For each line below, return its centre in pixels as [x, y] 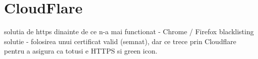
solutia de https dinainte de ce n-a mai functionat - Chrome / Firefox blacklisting [129, 31]
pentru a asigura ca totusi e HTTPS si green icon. [81, 51]
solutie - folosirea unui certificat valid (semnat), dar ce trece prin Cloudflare [120, 41]
